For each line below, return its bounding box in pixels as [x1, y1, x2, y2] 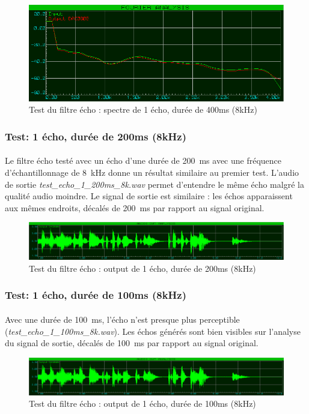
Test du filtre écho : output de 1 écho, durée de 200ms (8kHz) [29, 262, 256, 274]
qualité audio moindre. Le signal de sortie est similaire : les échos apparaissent [5, 190, 293, 202]
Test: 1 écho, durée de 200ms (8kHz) [5, 128, 186, 143]
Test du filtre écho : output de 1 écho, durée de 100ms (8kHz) [29, 397, 256, 410]
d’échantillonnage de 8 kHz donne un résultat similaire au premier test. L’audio [5, 166, 299, 178]
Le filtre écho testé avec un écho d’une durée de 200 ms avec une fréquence [5, 154, 282, 167]
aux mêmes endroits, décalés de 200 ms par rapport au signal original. [5, 201, 265, 214]
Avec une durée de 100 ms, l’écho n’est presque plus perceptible [5, 313, 240, 325]
